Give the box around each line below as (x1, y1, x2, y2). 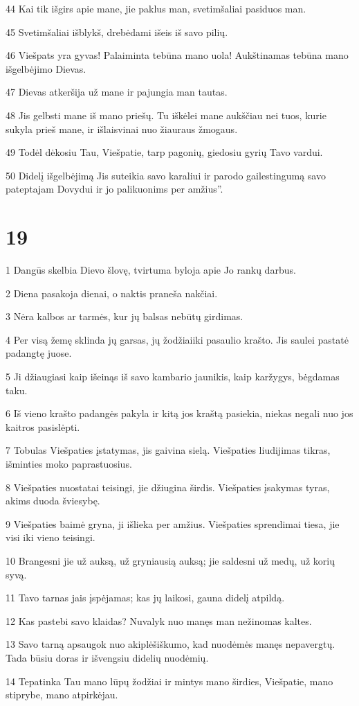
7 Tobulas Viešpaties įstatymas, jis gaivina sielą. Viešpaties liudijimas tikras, (6, 443, 331, 457)
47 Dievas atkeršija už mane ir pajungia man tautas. (6, 85, 228, 99)
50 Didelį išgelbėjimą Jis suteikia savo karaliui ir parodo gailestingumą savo (6, 168, 326, 182)
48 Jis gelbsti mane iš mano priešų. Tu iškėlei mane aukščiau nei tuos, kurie (6, 107, 326, 122)
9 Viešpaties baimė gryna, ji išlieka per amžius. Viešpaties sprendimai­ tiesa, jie (6, 516, 340, 531)
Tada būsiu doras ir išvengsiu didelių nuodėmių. (6, 650, 209, 664)
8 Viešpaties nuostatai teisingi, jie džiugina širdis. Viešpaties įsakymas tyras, (6, 479, 330, 494)
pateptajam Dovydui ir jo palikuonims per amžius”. (6, 182, 223, 196)
